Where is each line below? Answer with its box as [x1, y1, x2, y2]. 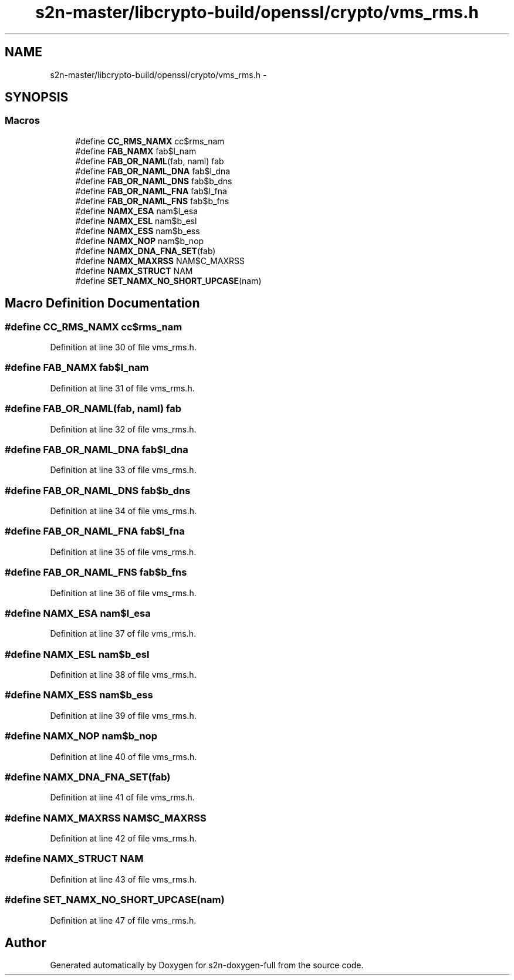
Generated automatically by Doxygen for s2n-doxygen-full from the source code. [50, 960, 364, 971]
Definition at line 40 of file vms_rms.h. [50, 751, 197, 762]
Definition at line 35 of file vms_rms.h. [50, 546, 197, 557]
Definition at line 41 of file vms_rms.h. [50, 792, 195, 803]
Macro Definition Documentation [5, 296, 200, 311]
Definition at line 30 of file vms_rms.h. [50, 342, 197, 353]
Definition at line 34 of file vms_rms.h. [50, 506, 197, 516]
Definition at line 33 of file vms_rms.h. [50, 465, 197, 475]
